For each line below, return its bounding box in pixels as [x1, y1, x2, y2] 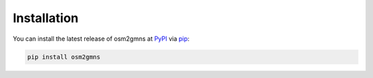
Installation [12, 10, 79, 26]
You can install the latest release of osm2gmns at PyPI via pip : [12, 35, 190, 43]
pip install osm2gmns [27, 52, 101, 61]
